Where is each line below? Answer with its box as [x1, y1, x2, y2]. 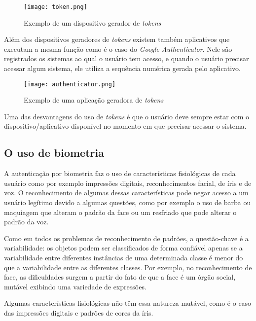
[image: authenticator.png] [24, 80, 116, 88]
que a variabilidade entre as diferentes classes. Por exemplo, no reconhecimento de [4, 262, 252, 272]
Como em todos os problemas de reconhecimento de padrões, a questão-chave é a [4, 233, 249, 243]
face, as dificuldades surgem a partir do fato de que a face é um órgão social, [4, 272, 236, 282]
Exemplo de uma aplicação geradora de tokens [24, 95, 164, 105]
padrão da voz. [4, 216, 49, 227]
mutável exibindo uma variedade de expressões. [4, 281, 146, 291]
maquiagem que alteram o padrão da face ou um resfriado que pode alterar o [4, 207, 237, 217]
